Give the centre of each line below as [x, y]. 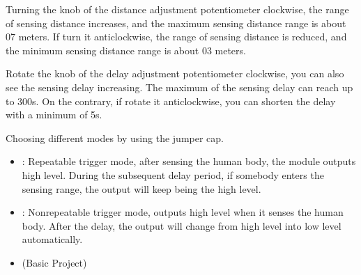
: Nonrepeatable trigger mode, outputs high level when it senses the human [183, 212]
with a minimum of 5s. [54, 115]
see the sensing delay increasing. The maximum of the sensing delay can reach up [179, 87]
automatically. [52, 239]
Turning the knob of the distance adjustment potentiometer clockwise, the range [177, 9]
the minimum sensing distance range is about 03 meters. [126, 50]
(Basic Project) [54, 262]
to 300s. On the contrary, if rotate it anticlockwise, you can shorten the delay [171, 101]
